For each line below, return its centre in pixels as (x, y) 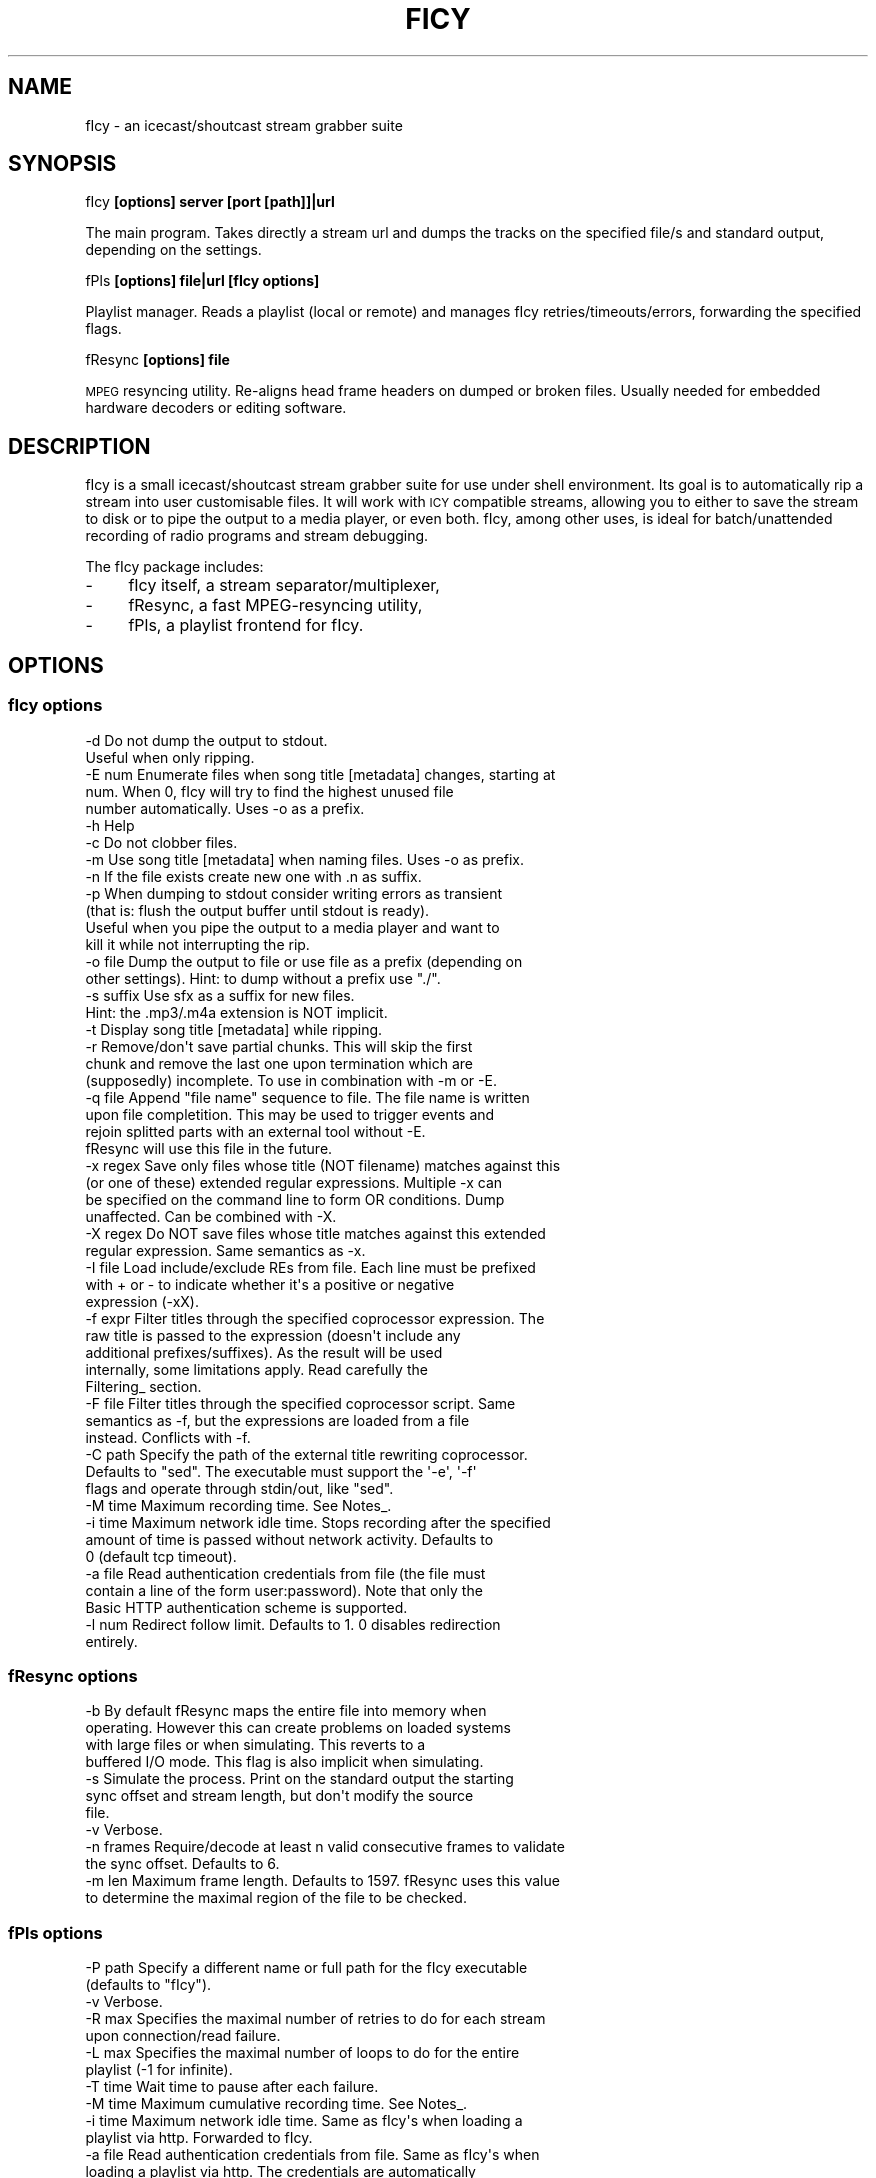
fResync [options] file (157, 360)
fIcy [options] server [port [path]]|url (210, 202)
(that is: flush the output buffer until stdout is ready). (257, 910)
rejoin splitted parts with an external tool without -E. (255, 1131)
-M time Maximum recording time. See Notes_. (238, 1505)
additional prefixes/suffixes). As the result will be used (264, 1352)
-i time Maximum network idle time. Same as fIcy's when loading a (304, 2120)
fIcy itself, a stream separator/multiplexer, (284, 585)
